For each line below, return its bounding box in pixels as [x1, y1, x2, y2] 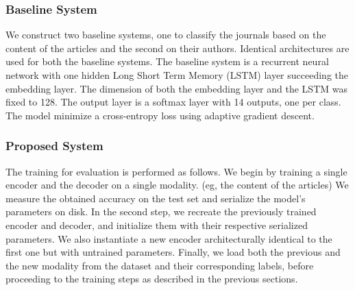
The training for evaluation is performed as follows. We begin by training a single [5, 164, 347, 178]
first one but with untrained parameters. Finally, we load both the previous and [5, 245, 341, 259]
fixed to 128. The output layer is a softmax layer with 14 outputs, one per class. [5, 95, 341, 109]
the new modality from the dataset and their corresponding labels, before [5, 258, 314, 272]
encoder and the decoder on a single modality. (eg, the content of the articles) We [5, 178, 349, 192]
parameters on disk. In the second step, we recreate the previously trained [5, 204, 317, 219]
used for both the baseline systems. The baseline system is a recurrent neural [5, 54, 329, 69]
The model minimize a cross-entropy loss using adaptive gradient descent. [5, 108, 315, 122]
